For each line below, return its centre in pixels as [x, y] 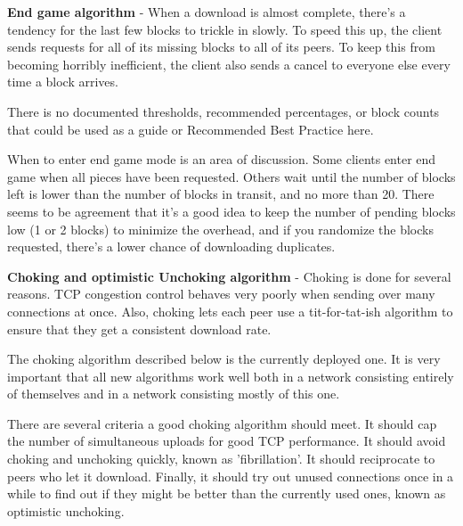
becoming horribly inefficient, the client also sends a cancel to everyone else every [229, 64]
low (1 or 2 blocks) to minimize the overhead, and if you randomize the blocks [220, 229]
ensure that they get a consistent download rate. [139, 329]
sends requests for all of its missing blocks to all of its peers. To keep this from [221, 47]
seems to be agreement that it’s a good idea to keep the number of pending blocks [231, 211]
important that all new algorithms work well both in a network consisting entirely [231, 376]
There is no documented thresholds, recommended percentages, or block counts [223, 111]
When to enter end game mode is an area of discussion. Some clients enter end [222, 159]
